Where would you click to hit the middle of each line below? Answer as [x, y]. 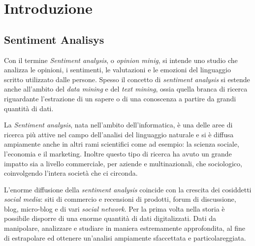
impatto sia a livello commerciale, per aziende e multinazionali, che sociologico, [123, 163]
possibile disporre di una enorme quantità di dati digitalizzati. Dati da [110, 218]
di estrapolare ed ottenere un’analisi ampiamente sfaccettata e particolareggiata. [125, 237]
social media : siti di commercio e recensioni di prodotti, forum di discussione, [120, 199]
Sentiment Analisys [54, 39]
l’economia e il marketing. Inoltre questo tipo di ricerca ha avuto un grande [118, 153]
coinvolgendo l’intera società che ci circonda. [71, 173]
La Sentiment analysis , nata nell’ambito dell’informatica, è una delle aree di [118, 125]
